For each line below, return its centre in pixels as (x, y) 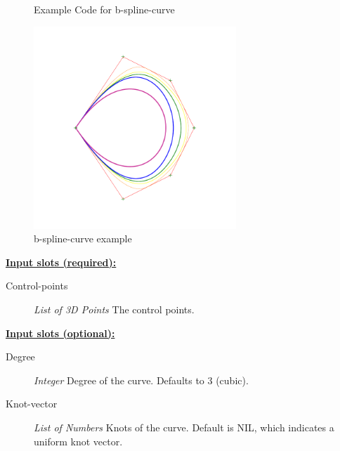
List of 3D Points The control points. (114, 309)
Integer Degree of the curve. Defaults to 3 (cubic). (141, 380)
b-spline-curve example (83, 238)
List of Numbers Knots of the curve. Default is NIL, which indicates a (184, 427)
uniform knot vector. (78, 441)
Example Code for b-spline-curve (104, 9)
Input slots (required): (61, 262)
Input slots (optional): (60, 333)
